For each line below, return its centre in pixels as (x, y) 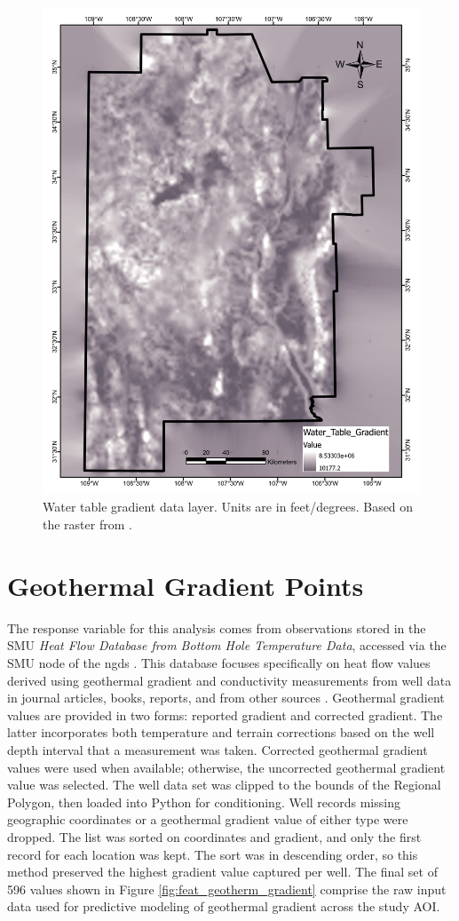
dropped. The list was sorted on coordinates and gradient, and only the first (214, 836)
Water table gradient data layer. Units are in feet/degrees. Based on (228, 507)
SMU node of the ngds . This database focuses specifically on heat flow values (219, 662)
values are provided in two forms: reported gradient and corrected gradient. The (225, 715)
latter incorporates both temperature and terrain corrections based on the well (221, 732)
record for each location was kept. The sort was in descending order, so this (213, 854)
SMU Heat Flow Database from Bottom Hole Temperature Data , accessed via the (227, 645)
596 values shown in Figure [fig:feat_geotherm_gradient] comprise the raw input (227, 889)
